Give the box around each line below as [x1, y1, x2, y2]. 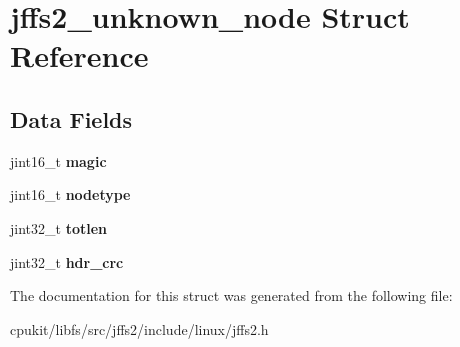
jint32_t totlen [10, 217, 107, 238]
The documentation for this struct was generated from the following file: [10, 285, 453, 306]
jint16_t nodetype [10, 184, 131, 205]
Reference [10, 35, 149, 76]
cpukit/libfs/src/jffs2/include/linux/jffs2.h [10, 318, 269, 339]
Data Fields [10, 103, 133, 134]
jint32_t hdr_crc [10, 251, 124, 272]
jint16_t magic [10, 150, 107, 171]
